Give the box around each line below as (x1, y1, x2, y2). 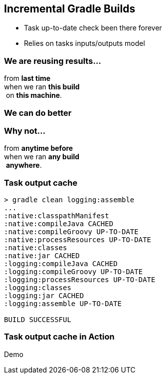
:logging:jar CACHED (4, 292, 84, 300)
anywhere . (5, 161, 42, 170)
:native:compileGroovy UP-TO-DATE (4, 228, 139, 236)
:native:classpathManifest (4, 212, 109, 220)
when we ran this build (4, 82, 80, 91)
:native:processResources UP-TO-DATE (4, 236, 152, 244)
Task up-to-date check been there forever (24, 23, 162, 32)
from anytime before (4, 144, 73, 153)
